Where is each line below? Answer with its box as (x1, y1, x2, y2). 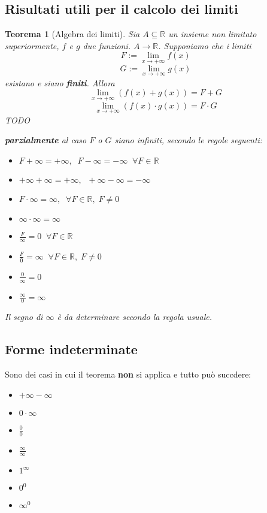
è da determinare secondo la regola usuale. (57, 310, 212, 323)
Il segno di (5, 310, 43, 323)
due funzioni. (83, 39, 131, 52)
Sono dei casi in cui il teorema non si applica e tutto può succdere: (5, 368, 251, 381)
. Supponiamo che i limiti (158, 39, 251, 52)
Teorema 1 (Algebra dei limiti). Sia (5, 28, 140, 40)
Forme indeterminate (5, 340, 138, 358)
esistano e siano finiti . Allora (5, 76, 115, 89)
